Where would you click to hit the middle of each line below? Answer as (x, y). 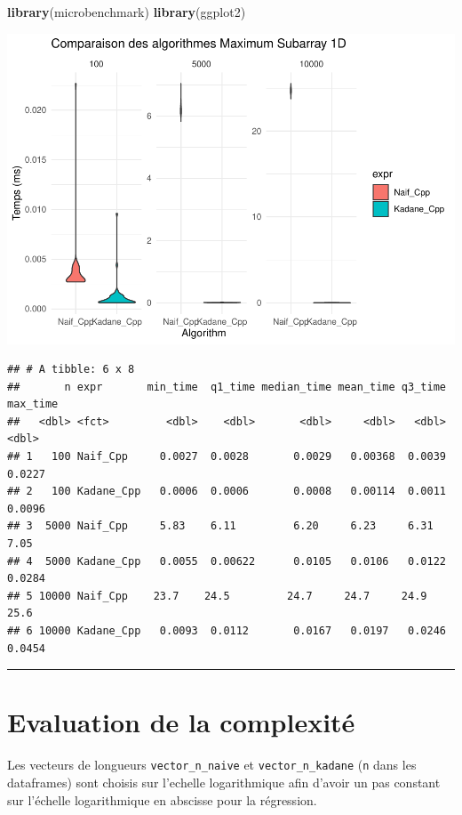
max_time (33, 404)
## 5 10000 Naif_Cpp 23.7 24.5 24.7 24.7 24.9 (217, 596)
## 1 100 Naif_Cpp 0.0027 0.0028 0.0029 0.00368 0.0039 (227, 457)
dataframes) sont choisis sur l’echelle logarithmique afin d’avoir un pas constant (224, 782)
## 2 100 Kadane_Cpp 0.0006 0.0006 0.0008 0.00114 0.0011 (227, 492)
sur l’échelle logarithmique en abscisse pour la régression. (162, 799)
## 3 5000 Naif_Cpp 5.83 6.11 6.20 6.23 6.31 (220, 526)
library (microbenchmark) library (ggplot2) (127, 12)
